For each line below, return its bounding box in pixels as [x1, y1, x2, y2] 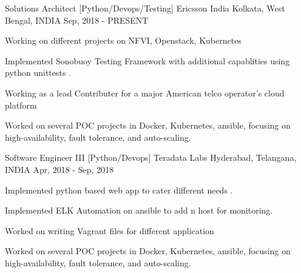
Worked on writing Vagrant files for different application [5, 224, 214, 237]
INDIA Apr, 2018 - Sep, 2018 [5, 163, 114, 175]
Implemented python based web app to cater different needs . [5, 183, 233, 196]
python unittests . [5, 66, 72, 79]
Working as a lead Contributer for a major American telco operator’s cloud [5, 86, 285, 99]
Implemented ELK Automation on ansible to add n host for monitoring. [5, 204, 273, 217]
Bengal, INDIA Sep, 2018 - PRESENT [5, 13, 149, 26]
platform [5, 98, 37, 111]
